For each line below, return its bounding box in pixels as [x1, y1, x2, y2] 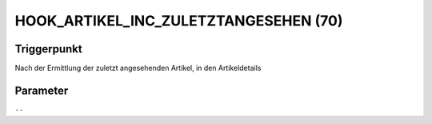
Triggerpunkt [14, 42, 83, 56]
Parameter [14, 83, 69, 97]
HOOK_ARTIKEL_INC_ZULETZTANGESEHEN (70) [14, 12, 343, 29]
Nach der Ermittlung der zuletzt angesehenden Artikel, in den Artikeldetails [14, 64, 262, 73]
